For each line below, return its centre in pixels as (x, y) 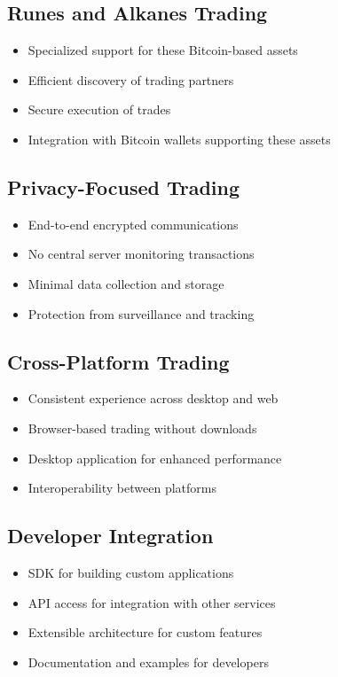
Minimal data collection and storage (126, 283)
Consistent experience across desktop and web (153, 398)
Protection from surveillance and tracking (141, 313)
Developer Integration (110, 536)
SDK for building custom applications (131, 572)
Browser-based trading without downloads (142, 428)
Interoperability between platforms (122, 488)
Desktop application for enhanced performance (155, 458)
